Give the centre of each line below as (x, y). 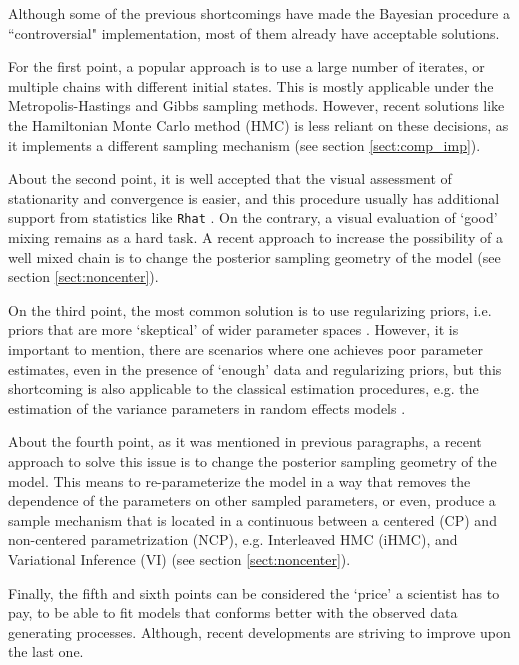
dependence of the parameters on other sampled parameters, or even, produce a (252, 500)
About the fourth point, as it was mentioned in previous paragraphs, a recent (245, 441)
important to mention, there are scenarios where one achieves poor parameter (245, 348)
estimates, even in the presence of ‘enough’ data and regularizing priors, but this (255, 368)
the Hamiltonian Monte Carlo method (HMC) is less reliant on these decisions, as (258, 124)
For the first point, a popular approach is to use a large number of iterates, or (246, 66)
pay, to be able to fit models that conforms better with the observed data (233, 612)
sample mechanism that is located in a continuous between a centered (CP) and (252, 519)
